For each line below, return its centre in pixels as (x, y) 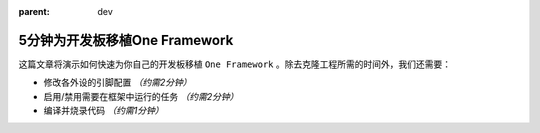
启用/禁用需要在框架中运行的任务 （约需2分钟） (141, 96)
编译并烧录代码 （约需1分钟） (103, 111)
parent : (34, 11)
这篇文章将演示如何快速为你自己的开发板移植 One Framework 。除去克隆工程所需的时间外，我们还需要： (235, 64)
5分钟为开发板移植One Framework (126, 40)
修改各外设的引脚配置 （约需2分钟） (117, 82)
